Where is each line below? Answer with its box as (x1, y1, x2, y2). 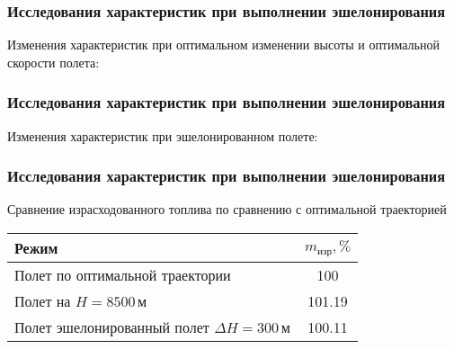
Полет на (14, 291, 71, 312)
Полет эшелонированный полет (14, 317, 209, 338)
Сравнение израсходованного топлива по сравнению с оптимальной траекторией (7, 200, 447, 219)
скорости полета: (7, 52, 100, 71)
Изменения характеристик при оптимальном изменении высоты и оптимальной (7, 35, 440, 54)
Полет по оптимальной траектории (14, 264, 231, 286)
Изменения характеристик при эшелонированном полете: (7, 126, 318, 145)
